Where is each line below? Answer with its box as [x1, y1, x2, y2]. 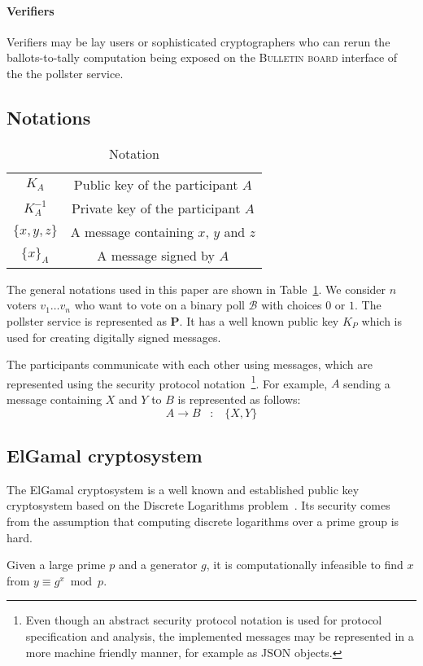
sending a [343, 375, 390, 392]
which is [361, 312, 403, 329]
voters [7, 296, 37, 313]
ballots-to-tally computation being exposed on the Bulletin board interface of [7, 49, 398, 66]
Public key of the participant [73, 174, 238, 194]
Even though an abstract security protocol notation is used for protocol [25, 611, 382, 629]
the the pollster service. [7, 64, 124, 81]
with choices [261, 296, 322, 313]
